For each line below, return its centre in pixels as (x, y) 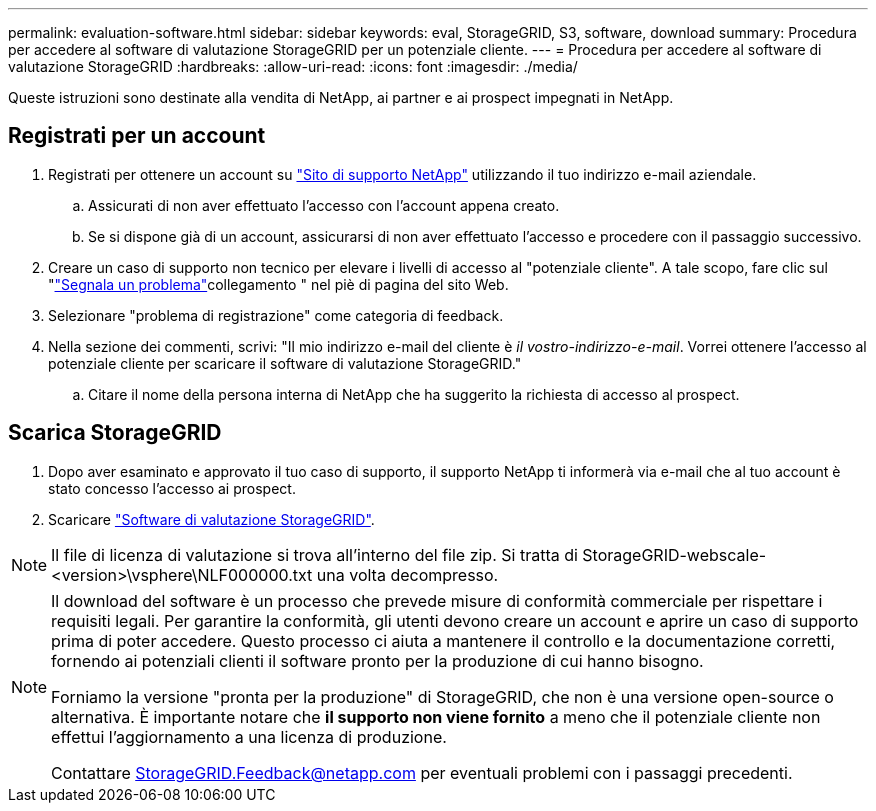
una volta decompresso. (407, 574)
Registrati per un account (137, 136)
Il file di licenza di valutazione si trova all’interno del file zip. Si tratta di (314, 554)
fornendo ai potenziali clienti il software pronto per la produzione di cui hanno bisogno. (377, 660)
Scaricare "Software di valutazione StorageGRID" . (211, 519)
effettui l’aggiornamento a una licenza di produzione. (249, 736)
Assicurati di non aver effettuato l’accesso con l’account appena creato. (324, 205)
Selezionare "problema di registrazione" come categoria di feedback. (276, 315)
